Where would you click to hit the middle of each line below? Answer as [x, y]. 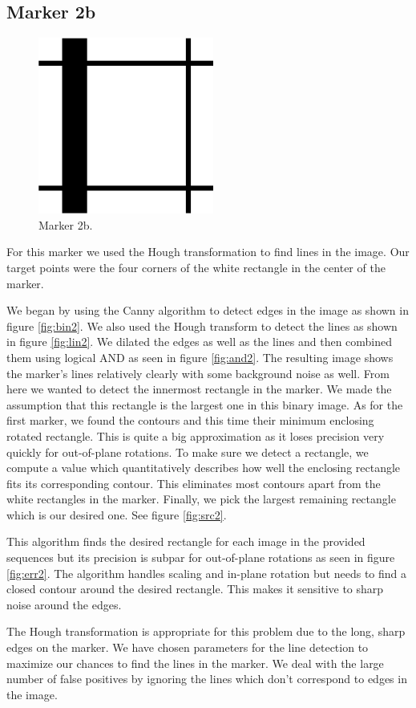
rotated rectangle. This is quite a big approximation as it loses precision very [196, 435]
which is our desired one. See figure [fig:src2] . [117, 514]
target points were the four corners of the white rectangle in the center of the [196, 267]
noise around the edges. [64, 604]
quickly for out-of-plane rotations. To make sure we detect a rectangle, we [188, 452]
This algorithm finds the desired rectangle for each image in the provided [186, 541]
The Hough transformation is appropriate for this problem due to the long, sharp [206, 631]
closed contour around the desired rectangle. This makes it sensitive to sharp [195, 589]
